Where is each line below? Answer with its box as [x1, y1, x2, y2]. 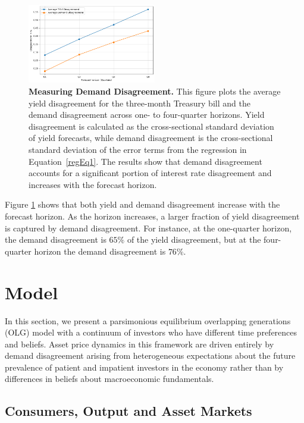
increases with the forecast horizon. [29, 178, 157, 190]
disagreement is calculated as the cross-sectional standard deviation [29, 120, 274, 132]
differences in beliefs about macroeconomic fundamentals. [5, 372, 214, 385]
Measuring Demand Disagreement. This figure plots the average [29, 85, 281, 98]
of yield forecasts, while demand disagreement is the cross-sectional [29, 131, 273, 144]
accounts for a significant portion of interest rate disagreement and [29, 167, 272, 179]
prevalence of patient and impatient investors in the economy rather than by [5, 361, 284, 373]
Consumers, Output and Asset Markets [5, 402, 252, 420]
